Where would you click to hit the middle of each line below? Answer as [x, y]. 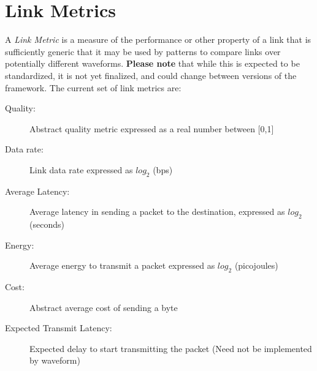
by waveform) [55, 360]
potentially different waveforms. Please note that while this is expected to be [152, 63]
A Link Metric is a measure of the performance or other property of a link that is [158, 39]
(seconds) [47, 224]
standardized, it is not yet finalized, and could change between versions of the [151, 75]
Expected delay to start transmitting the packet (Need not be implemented [171, 348]
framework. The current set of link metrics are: [93, 87]
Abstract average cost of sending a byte [104, 307]
